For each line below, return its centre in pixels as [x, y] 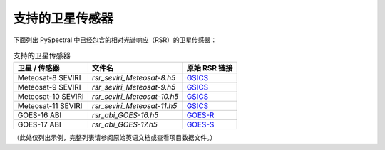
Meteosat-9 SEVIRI [49, 87]
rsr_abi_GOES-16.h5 [125, 115]
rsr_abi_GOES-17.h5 [125, 124]
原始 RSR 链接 [210, 68]
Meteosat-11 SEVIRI [50, 106]
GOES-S [200, 124]
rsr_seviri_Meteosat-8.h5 [134, 78]
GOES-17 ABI [40, 124]
